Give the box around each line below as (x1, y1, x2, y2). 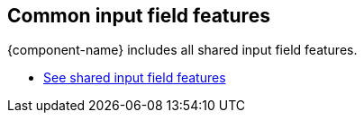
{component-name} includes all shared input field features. (7, 42, 358, 58)
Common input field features (7, 4, 270, 27)
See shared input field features (43, 70, 226, 86)
